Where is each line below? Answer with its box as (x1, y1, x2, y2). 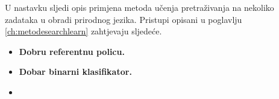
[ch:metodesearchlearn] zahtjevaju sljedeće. (5, 25, 162, 37)
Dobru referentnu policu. (19, 45, 125, 57)
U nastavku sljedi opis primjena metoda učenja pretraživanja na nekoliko (5, 1, 274, 13)
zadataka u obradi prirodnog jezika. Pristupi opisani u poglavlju (5, 13, 242, 25)
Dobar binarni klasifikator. (19, 65, 132, 78)
